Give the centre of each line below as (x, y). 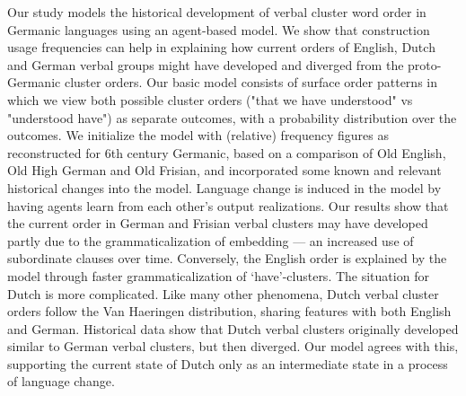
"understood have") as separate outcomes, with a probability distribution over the (232, 117)
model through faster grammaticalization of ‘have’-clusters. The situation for (218, 275)
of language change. (61, 381)
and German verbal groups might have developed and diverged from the (206, 64)
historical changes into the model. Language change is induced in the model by (224, 187)
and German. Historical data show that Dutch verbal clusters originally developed (233, 328)
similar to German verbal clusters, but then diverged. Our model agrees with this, (233, 346)
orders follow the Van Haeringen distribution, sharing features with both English (229, 311)
